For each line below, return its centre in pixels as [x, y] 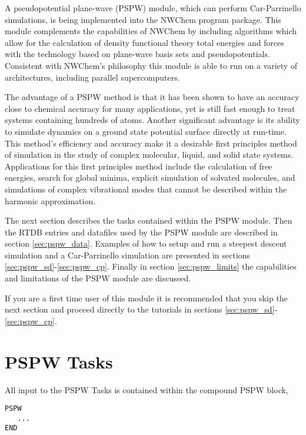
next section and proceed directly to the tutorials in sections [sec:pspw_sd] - [141, 309]
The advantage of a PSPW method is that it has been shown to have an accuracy [152, 97]
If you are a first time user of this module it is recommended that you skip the [146, 298]
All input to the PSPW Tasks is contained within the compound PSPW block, [147, 389]
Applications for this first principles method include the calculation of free [139, 166]
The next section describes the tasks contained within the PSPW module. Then [149, 220]
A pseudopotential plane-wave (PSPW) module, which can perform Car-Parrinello [153, 8]
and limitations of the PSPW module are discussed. [98, 278]
